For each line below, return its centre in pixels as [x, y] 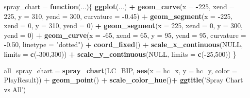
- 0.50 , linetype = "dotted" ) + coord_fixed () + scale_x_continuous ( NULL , [124, 44]
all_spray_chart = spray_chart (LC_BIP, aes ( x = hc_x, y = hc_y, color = [121, 70]
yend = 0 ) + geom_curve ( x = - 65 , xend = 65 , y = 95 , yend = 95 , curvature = [125, 35]
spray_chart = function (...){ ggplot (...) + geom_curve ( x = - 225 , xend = [119, 6]
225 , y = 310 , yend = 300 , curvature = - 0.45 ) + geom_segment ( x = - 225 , [118, 16]
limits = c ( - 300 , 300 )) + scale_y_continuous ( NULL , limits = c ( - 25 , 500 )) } [120, 54]
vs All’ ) [15, 89]
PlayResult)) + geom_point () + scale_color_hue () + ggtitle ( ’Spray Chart [124, 80]
